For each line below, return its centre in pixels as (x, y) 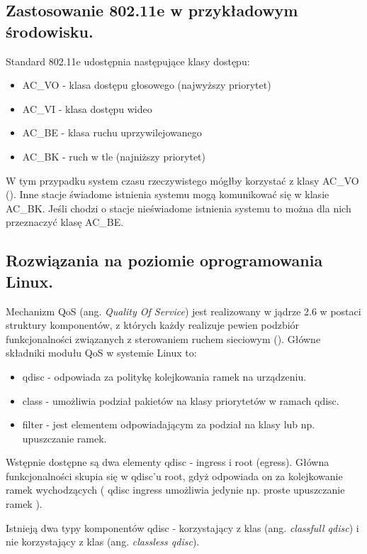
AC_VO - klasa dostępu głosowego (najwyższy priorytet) (147, 85)
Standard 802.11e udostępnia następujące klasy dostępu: (128, 61)
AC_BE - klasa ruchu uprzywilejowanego (112, 132)
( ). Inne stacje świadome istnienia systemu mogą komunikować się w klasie (168, 194)
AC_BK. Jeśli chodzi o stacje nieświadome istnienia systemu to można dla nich (179, 208)
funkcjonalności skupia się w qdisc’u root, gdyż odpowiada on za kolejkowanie (174, 476)
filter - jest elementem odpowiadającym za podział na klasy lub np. (169, 424)
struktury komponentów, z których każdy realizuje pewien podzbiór (153, 325)
